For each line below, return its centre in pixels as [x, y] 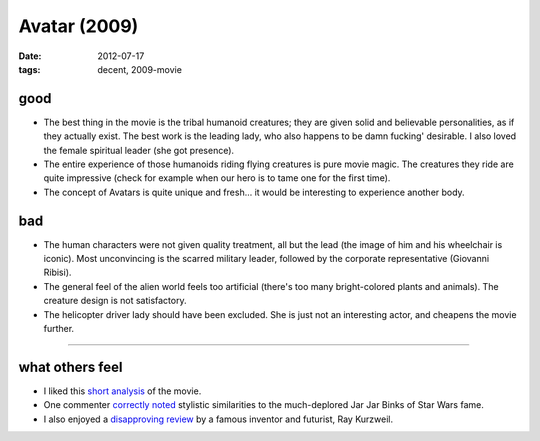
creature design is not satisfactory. [115, 301]
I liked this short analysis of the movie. [122, 391]
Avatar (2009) [78, 26]
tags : [29, 69]
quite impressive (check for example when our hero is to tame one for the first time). [217, 178]
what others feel [70, 366]
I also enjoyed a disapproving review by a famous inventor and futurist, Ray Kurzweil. [218, 419]
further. [59, 329]
